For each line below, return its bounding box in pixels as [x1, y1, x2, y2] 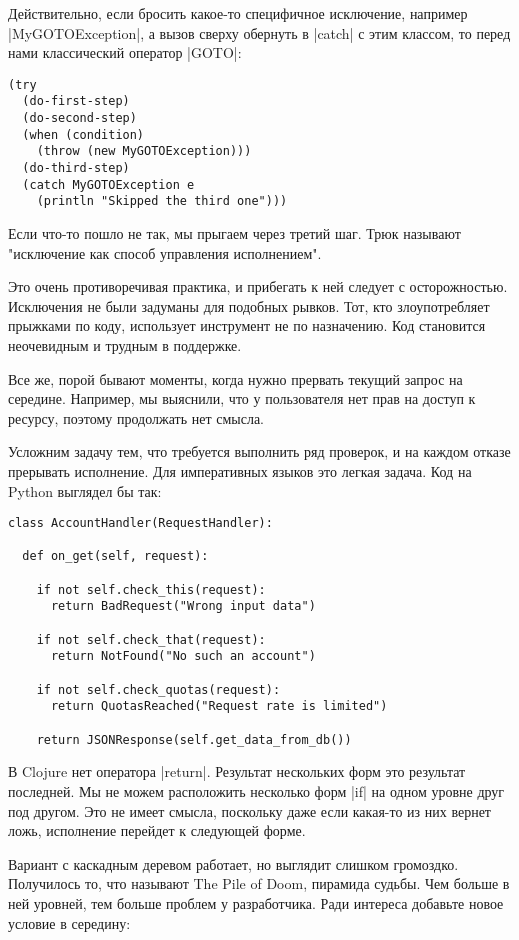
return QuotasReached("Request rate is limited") [50, 699, 388, 714]
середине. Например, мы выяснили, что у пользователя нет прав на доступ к [8, 388, 476, 409]
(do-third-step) [22, 161, 130, 176]
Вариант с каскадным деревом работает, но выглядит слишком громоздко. [8, 853, 459, 874]
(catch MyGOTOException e [22, 177, 195, 192]
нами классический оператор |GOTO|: [8, 42, 242, 63]
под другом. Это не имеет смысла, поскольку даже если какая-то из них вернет [8, 800, 491, 821]
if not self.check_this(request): [36, 582, 266, 597]
